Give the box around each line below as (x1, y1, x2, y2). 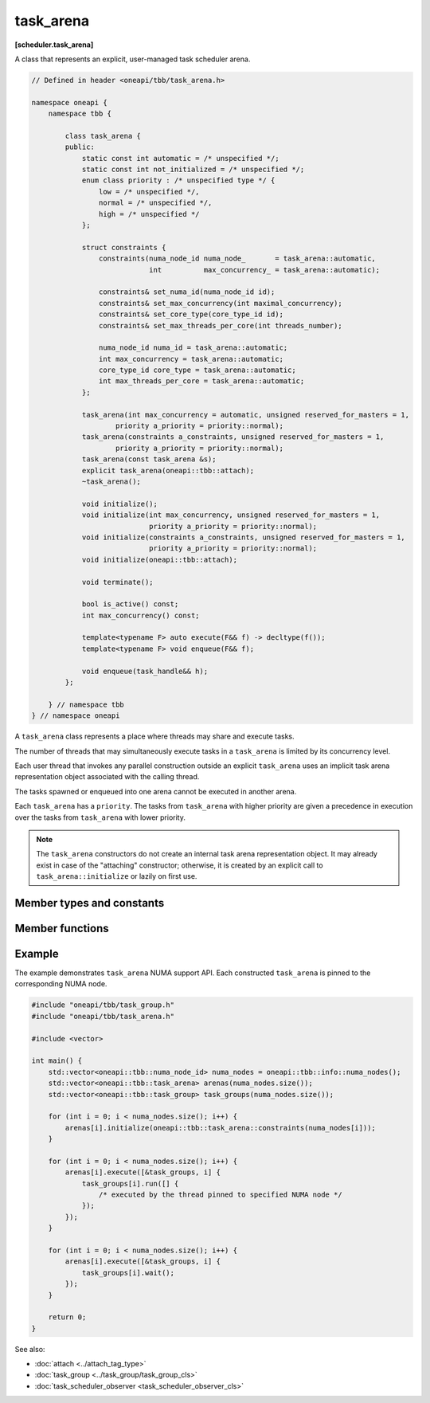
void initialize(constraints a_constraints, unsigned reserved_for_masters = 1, (81, 532, 405, 542)
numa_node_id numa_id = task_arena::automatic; (98, 343, 288, 352)
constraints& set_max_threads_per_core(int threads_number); (98, 321, 342, 330)
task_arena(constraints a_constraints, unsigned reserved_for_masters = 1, (81, 433, 385, 441)
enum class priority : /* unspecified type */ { (81, 176, 276, 185)
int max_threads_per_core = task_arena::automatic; (98, 377, 305, 386)
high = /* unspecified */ (98, 210, 200, 218)
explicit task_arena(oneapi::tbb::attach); (81, 466, 255, 475)
